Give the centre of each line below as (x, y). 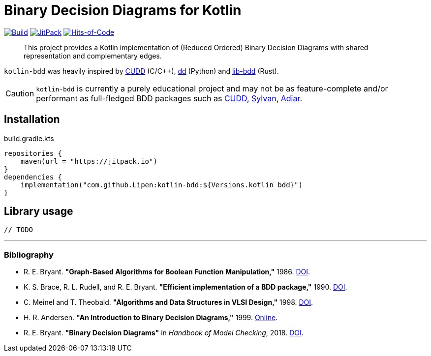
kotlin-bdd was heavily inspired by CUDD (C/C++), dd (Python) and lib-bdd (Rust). (141, 71)
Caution (20, 93)
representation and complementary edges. (93, 56)
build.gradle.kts (29, 138)
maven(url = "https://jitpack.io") (89, 161)
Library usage (39, 211)
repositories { (33, 153)
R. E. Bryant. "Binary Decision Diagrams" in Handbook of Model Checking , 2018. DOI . (164, 333)
